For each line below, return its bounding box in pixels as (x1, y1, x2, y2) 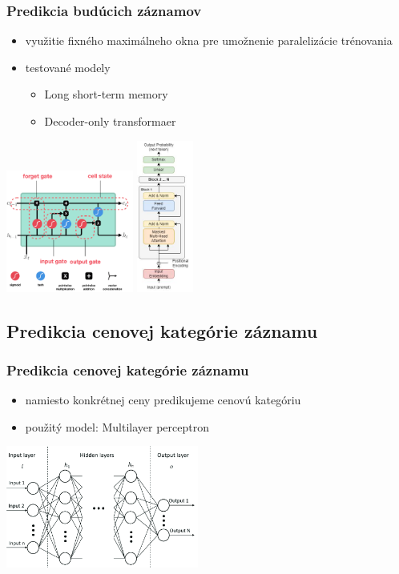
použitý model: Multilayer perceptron (25, 418, 210, 435)
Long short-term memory (44, 86, 168, 102)
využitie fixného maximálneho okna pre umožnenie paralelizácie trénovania (25, 32, 393, 49)
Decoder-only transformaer (44, 113, 176, 129)
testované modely (25, 58, 111, 75)
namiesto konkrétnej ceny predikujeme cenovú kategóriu (25, 391, 301, 408)
